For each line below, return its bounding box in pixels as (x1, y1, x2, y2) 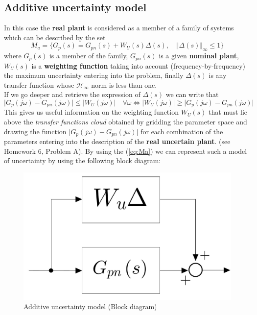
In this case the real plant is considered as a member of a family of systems (4, 23, 234, 33)
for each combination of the (140, 126, 223, 136)
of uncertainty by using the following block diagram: (4, 155, 161, 166)
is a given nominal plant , (159, 50, 239, 61)
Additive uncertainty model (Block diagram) (23, 301, 157, 312)
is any (209, 70, 227, 80)
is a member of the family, (49, 50, 128, 61)
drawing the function (4, 126, 67, 136)
